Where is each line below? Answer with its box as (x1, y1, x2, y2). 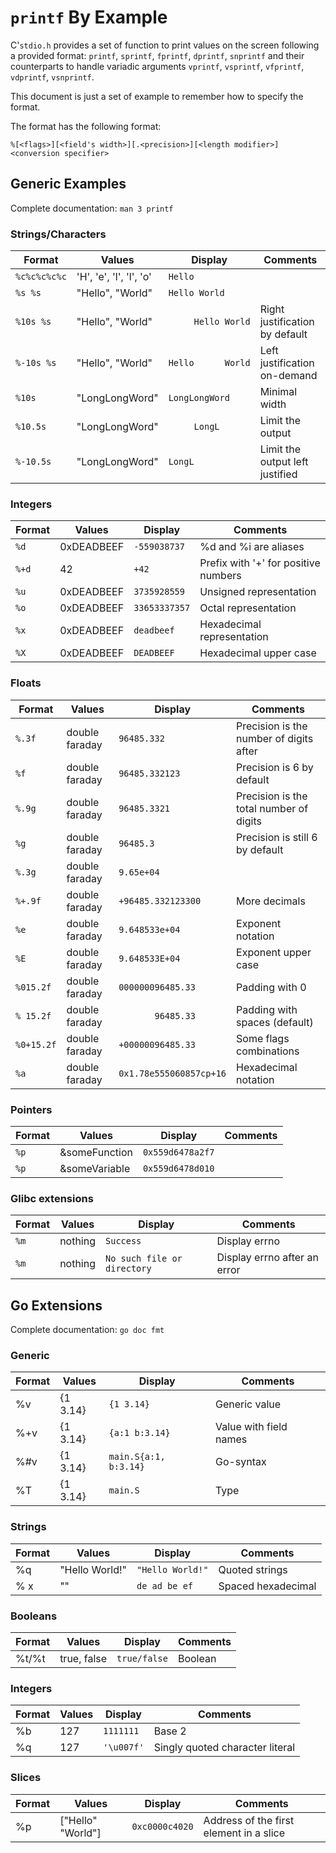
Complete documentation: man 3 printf (10, 202, 174, 214)
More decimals (236, 894, 306, 908)
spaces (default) (236, 1015, 314, 1029)
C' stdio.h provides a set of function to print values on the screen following (10, 39, 320, 51)
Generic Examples (10, 176, 127, 193)
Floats (10, 676, 42, 690)
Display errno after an (216, 1251, 319, 1265)
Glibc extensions (10, 1191, 94, 1205)
